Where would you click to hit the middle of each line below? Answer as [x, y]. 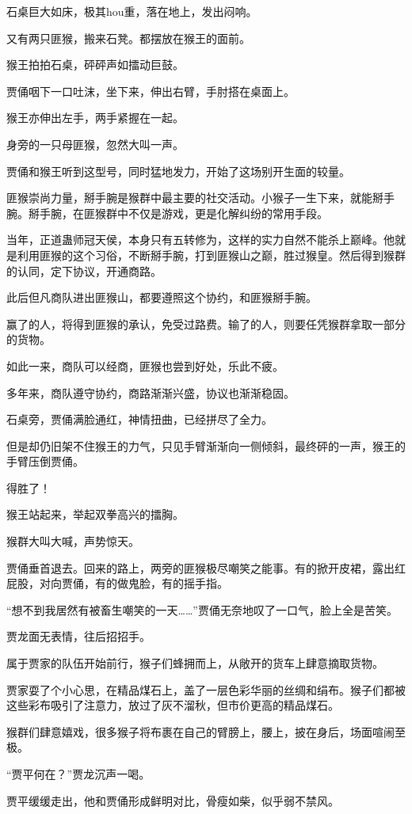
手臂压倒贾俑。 [45, 461]
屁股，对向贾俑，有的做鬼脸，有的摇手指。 [117, 583]
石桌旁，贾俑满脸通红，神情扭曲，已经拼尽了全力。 [139, 419]
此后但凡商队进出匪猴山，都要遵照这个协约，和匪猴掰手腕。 [162, 297]
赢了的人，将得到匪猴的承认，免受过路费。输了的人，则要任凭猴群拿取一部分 [206, 323]
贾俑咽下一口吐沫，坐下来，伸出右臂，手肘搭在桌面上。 [151, 91]
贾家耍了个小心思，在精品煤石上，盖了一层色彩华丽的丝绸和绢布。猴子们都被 [206, 689]
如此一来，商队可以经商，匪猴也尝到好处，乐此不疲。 [145, 365]
